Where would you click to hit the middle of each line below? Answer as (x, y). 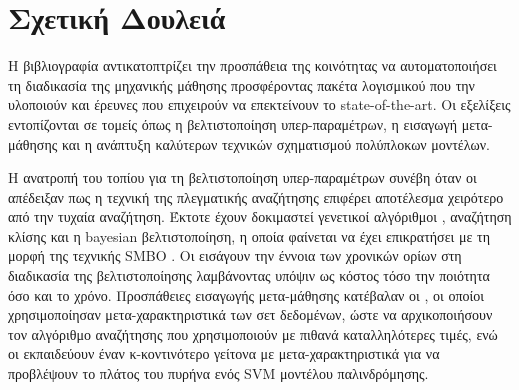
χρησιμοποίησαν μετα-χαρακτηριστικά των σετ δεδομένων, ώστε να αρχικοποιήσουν (250, 314)
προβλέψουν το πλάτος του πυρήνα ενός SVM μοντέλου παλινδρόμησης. (218, 373)
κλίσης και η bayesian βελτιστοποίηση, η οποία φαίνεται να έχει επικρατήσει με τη (249, 235)
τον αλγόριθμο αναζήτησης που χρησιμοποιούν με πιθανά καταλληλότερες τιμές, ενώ (253, 333)
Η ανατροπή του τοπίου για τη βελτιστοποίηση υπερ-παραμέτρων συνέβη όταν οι (242, 177)
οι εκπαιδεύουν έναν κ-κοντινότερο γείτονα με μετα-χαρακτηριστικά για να (224, 353)
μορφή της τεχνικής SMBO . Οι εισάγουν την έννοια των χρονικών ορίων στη (235, 255)
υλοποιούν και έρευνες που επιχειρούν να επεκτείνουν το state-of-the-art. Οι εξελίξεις (259, 104)
